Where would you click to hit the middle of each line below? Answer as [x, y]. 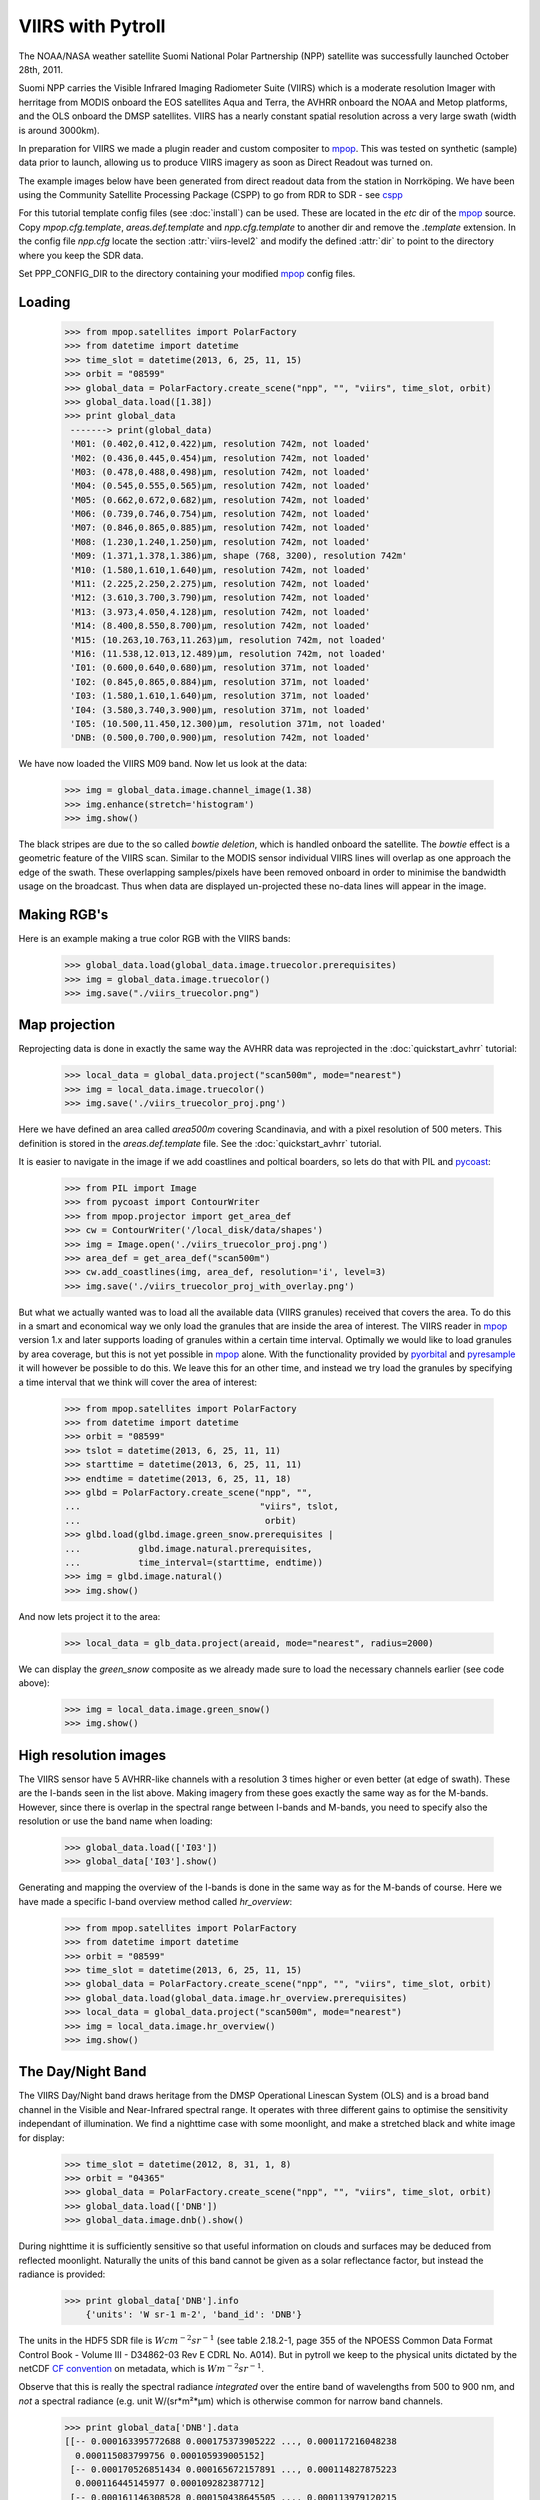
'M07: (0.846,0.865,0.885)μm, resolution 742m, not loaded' [220, 528]
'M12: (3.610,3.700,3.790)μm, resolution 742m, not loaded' [220, 598]
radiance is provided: [62, 2274]
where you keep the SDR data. [81, 255]
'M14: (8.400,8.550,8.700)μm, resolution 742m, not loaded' [220, 626]
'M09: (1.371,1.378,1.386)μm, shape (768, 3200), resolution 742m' [239, 556]
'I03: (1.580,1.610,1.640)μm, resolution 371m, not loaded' [220, 696]
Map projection [67, 1025]
